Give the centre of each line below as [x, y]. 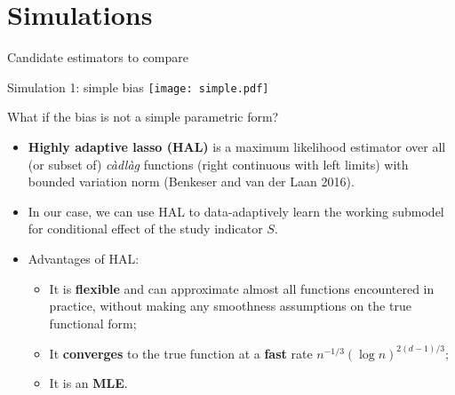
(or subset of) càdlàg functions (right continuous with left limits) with [218, 164]
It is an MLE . [88, 383]
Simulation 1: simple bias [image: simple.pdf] [138, 87]
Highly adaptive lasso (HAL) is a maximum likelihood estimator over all [237, 146]
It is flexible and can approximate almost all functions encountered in [242, 288]
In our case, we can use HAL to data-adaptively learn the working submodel [236, 211]
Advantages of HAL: [84, 258]
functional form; [93, 323]
